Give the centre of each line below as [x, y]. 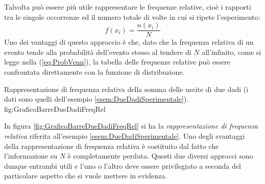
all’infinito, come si [232, 52]
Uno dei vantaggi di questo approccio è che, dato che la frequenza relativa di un [129, 42]
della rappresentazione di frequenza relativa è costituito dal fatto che [112, 146]
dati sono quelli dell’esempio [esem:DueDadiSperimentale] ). [97, 99]
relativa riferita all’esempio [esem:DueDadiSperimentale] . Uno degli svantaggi [125, 136]
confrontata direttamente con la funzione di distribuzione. [94, 72]
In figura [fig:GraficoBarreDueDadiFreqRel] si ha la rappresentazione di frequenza [131, 126]
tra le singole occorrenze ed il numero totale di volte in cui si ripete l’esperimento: [132, 17]
